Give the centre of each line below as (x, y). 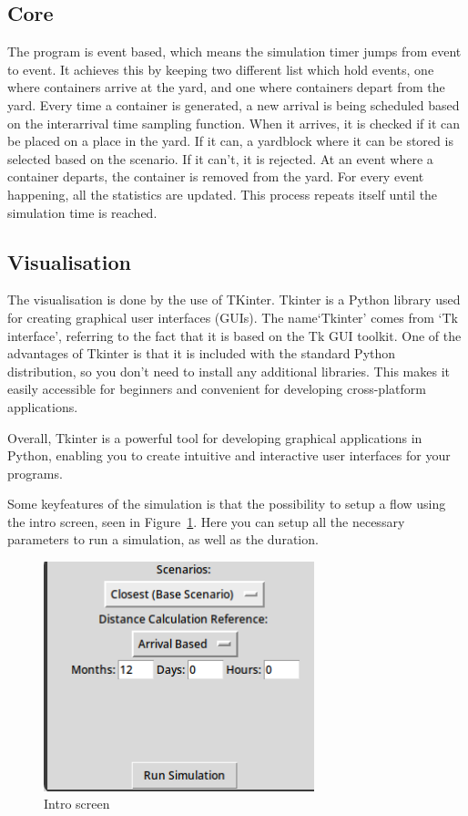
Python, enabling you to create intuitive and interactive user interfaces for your (229, 455)
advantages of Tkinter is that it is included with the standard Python (202, 353)
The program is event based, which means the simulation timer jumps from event (234, 52)
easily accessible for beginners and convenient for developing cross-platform (217, 389)
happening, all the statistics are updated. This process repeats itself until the (223, 194)
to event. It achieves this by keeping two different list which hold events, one (221, 69)
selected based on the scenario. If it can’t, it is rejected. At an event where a (220, 158)
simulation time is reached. (82, 212)
